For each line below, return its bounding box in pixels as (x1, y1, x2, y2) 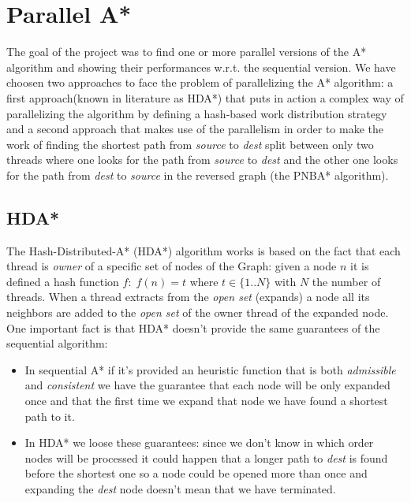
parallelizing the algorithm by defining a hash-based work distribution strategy (6, 105, 387, 121)
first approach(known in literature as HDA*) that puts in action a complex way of (6, 89, 404, 106)
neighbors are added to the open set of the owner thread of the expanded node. (6, 304, 389, 321)
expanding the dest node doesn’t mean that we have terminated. (24, 480, 336, 496)
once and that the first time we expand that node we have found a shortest (24, 392, 388, 409)
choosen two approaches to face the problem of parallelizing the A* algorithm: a (6, 74, 394, 91)
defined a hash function (6, 273, 119, 289)
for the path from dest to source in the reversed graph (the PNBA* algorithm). (6, 166, 389, 183)
